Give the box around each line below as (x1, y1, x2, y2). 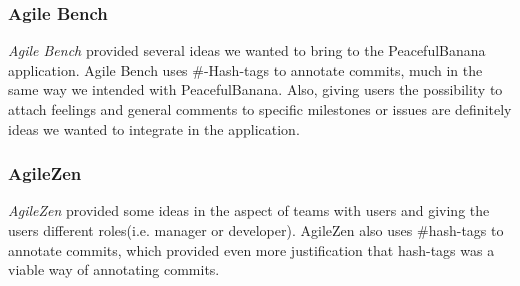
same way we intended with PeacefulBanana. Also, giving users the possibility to (8, 79, 503, 100)
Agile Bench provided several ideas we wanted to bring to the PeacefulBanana (8, 40, 486, 61)
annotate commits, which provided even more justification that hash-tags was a (8, 239, 495, 260)
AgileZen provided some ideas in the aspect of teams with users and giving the (8, 200, 490, 221)
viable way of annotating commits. (8, 259, 220, 280)
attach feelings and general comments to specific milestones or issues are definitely (8, 99, 512, 119)
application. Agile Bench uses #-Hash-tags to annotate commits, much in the (8, 59, 483, 80)
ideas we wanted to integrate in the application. (8, 118, 300, 139)
